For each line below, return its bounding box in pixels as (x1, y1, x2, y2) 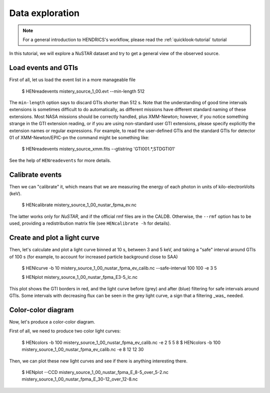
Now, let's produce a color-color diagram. (9, 318, 95, 325)
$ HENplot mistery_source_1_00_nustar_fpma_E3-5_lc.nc (21, 274, 138, 280)
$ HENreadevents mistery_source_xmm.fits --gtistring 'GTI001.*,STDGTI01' (21, 146, 175, 152)
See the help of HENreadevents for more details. (9, 157, 111, 163)
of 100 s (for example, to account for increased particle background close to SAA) (9, 253, 178, 260)
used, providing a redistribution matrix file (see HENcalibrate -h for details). (9, 220, 171, 226)
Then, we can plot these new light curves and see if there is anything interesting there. (9, 358, 187, 364)
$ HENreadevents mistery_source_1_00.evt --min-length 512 (21, 88, 145, 94)
